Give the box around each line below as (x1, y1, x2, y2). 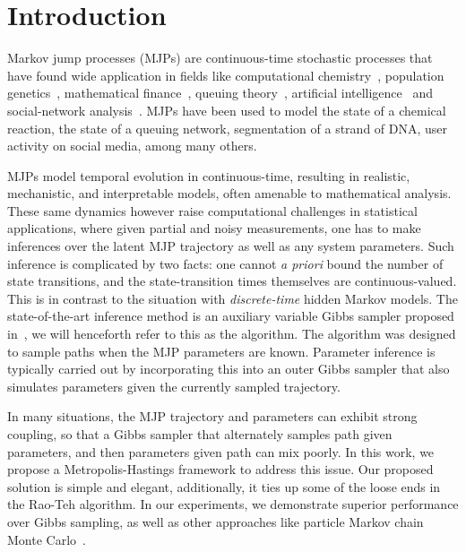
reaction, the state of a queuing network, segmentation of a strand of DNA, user (7, 118, 448, 137)
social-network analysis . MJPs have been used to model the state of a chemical (7, 100, 446, 119)
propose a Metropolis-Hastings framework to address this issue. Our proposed (7, 460, 434, 479)
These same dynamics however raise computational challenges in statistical (7, 201, 418, 220)
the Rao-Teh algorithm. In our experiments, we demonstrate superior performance (7, 495, 459, 513)
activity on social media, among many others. (7, 136, 257, 155)
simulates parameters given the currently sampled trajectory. (7, 376, 341, 395)
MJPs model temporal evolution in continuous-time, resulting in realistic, (7, 166, 410, 185)
